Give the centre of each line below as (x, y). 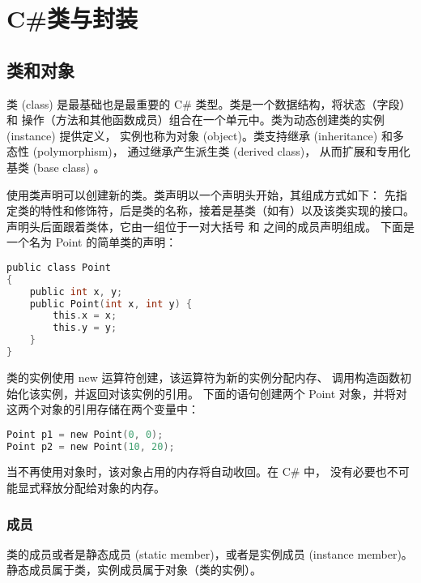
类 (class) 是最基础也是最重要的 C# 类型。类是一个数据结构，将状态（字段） (209, 103)
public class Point (59, 267)
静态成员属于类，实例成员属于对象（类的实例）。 (134, 570)
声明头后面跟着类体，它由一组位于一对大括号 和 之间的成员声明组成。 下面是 (211, 226)
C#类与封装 (72, 18)
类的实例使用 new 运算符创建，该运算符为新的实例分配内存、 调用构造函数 (204, 377)
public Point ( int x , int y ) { (111, 304)
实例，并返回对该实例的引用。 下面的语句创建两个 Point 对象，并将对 (223, 393)
